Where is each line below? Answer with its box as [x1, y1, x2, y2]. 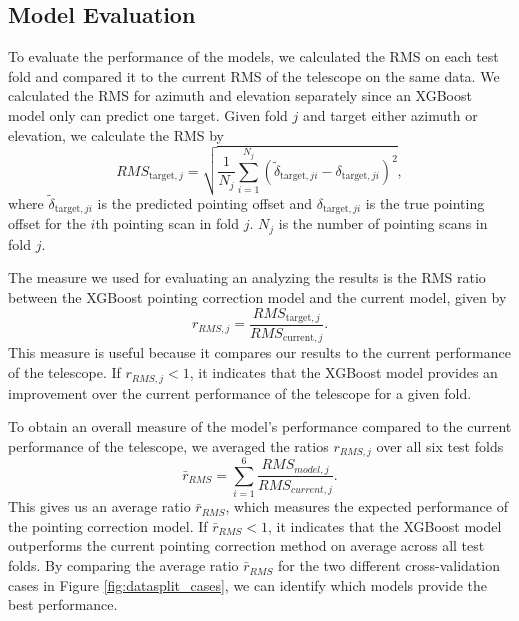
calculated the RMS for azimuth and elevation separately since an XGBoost [8, 85, 472, 106]
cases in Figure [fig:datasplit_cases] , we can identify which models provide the [8, 574, 488, 595]
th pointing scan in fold [95, 213, 240, 234]
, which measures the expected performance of [225, 496, 508, 517]
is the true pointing [365, 192, 485, 213]
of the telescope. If [8, 362, 121, 383]
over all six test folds [376, 435, 504, 456]
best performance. [8, 594, 118, 615]
